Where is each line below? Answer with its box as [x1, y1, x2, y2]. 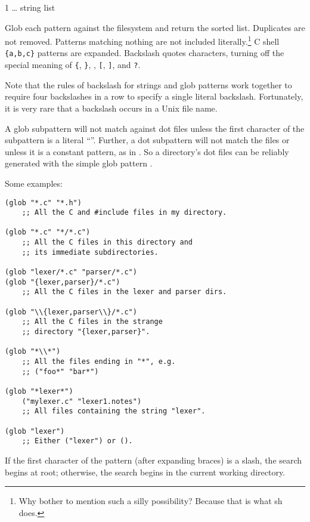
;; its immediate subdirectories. [21, 248, 159, 257]
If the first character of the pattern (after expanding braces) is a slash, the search [5, 453, 302, 466]
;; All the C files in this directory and [21, 238, 193, 247]
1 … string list [5, 1, 55, 13]
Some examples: [5, 177, 63, 189]
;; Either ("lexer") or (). [21, 437, 133, 446]
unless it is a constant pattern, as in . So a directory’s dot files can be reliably [5, 145, 289, 157]
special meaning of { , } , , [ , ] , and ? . [5, 58, 141, 71]
